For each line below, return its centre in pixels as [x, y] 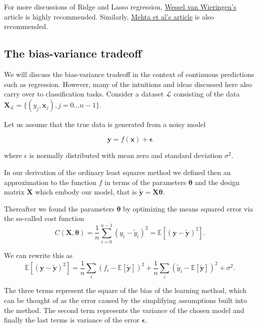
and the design [217, 182]
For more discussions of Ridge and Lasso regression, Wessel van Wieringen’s [120, 6]
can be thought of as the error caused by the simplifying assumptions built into [125, 300]
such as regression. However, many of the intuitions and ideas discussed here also [128, 84]
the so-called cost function [44, 218]
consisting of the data [207, 94]
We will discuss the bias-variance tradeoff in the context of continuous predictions [129, 74]
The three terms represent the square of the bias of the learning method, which [125, 290]
